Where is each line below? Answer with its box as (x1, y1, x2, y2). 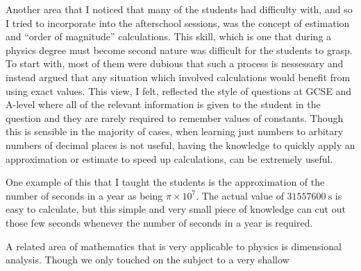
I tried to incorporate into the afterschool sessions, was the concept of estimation (6, 15, 350, 30)
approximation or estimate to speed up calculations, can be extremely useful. (6, 151, 333, 166)
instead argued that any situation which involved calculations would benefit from (6, 69, 351, 84)
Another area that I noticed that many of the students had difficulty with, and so (6, 2, 353, 16)
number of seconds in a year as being (6, 188, 163, 202)
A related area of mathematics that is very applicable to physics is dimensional (6, 238, 342, 253)
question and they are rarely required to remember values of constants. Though (6, 110, 344, 125)
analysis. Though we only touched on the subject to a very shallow (6, 252, 289, 267)
